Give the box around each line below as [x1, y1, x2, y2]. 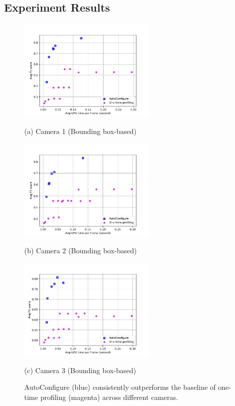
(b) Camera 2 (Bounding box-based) [24, 245, 137, 256]
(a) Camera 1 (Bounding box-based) [24, 126, 136, 137]
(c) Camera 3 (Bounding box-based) [24, 365, 136, 375]
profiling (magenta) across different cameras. [40, 392, 178, 402]
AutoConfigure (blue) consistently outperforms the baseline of [24, 382, 216, 392]
